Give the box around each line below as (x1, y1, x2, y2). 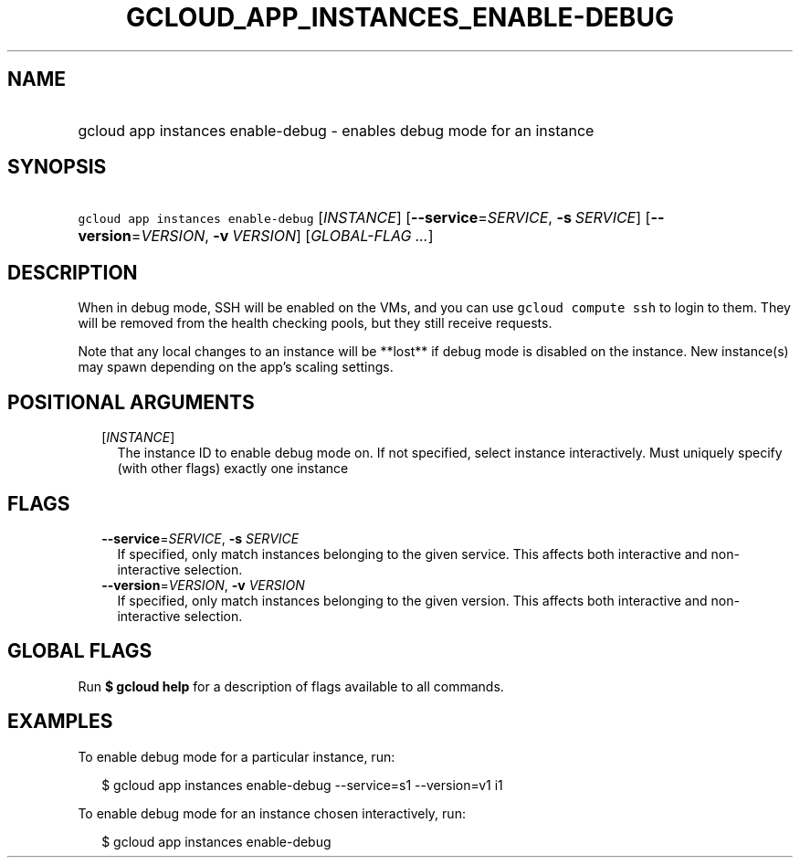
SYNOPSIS (7, 155, 107, 179)
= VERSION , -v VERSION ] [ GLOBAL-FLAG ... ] (131, 227, 434, 246)
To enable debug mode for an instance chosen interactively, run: (78, 805, 466, 821)
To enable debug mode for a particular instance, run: (78, 748, 395, 765)
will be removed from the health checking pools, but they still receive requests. (78, 315, 553, 332)
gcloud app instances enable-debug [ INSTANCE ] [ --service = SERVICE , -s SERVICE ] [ (78, 208, 651, 227)
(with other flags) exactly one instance (117, 460, 349, 477)
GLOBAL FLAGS (7, 639, 153, 663)
